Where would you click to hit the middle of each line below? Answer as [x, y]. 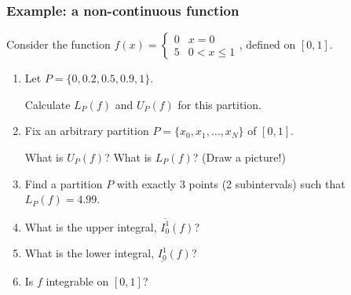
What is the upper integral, [91, 226]
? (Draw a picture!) [239, 157]
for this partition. [219, 104]
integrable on [77, 280]
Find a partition [64, 183]
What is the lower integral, [90, 253]
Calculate [48, 104]
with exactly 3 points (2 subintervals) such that [231, 183]
